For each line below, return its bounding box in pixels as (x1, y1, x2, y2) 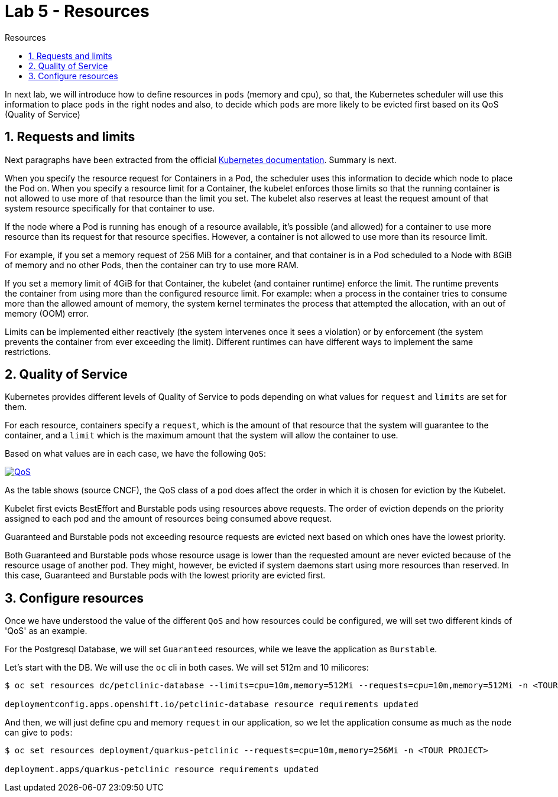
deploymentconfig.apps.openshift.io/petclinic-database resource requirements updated (5, 700, 418, 710)
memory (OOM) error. (5, 308, 89, 318)
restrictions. (5, 346, 51, 357)
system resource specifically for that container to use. (5, 203, 215, 213)
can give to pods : (5, 727, 73, 738)
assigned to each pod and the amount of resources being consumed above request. (5, 513, 332, 524)
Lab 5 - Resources (5, 1, 150, 21)
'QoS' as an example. (5, 626, 87, 636)
